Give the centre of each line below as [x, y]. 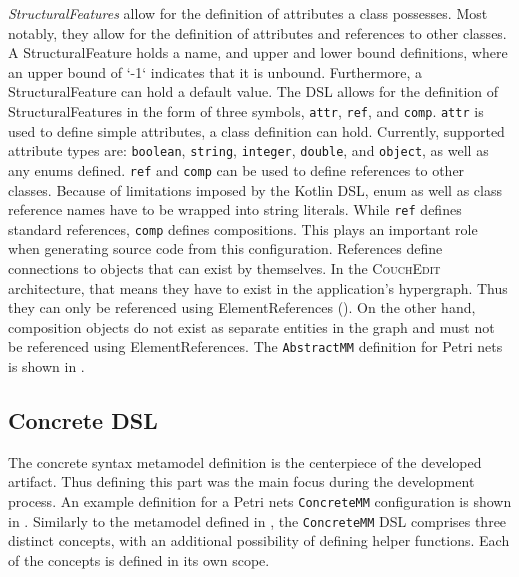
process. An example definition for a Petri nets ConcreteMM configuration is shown [260, 501]
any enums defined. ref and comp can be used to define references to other [236, 169]
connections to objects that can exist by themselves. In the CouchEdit [224, 268]
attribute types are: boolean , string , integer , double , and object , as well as [248, 150]
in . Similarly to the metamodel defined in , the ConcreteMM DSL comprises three [257, 520]
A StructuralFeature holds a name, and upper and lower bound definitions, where [258, 52]
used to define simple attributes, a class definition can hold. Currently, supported [256, 130]
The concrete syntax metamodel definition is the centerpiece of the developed [245, 461]
